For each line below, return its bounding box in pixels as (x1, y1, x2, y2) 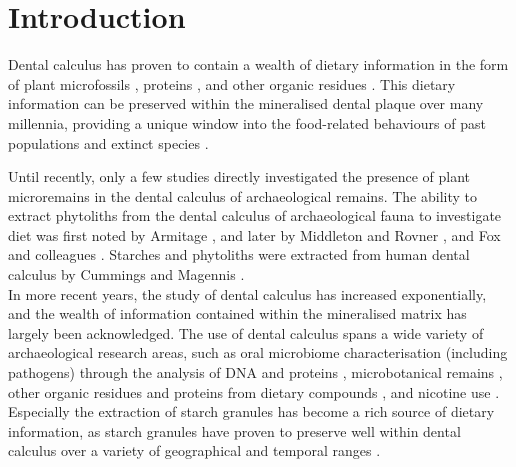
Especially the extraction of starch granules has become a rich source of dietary (8, 401, 495, 422)
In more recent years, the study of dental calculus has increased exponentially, (8, 283, 487, 304)
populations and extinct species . (8, 132, 209, 153)
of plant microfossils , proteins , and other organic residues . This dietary (8, 73, 456, 94)
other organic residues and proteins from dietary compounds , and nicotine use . (8, 381, 500, 402)
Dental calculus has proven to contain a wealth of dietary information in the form (8, 54, 509, 75)
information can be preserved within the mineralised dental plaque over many (8, 93, 484, 114)
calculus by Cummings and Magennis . (8, 264, 245, 285)
